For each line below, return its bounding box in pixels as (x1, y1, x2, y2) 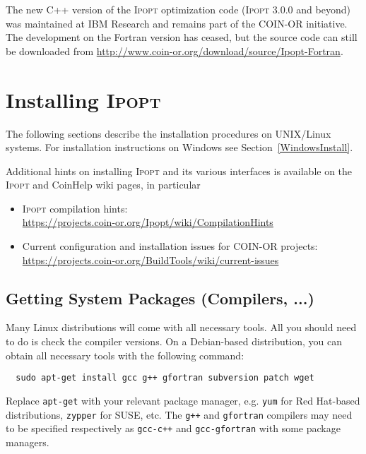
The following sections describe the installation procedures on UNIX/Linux (6, 126, 331, 141)
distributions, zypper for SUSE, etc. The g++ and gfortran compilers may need (6, 407, 353, 422)
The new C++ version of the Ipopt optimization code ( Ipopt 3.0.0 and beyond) (6, 2, 350, 16)
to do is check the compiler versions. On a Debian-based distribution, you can (6, 334, 342, 349)
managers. (6, 434, 49, 449)
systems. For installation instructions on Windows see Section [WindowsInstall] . (6, 140, 353, 155)
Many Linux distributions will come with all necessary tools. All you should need (6, 320, 357, 335)
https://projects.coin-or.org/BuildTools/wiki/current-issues (22, 252, 279, 267)
